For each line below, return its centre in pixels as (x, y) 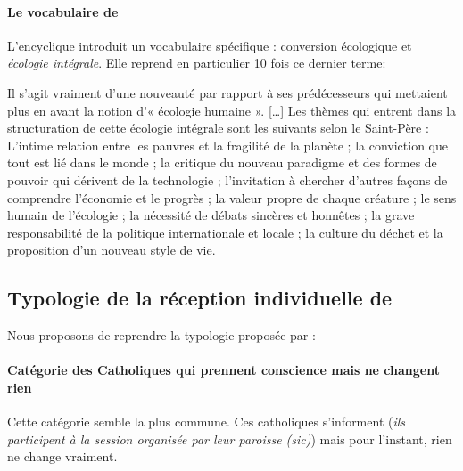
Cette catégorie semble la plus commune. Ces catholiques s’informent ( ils (207, 422)
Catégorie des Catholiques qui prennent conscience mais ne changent (223, 370)
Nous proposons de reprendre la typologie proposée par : (161, 335)
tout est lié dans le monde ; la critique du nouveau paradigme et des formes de (222, 162)
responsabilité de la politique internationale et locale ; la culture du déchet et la (225, 232)
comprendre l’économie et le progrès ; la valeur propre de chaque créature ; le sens (232, 197)
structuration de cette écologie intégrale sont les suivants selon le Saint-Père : (218, 128)
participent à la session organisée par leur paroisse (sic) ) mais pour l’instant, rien (230, 439)
